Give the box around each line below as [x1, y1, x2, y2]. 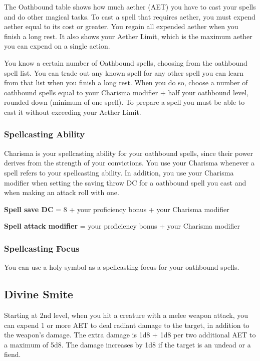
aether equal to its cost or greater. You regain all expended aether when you [4, 21, 238, 32]
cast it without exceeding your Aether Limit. [4, 106, 141, 117]
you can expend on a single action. [4, 41, 110, 51]
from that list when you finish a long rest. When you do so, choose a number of [4, 77, 248, 88]
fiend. [4, 349, 21, 359]
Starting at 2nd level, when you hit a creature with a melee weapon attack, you [4, 309, 248, 320]
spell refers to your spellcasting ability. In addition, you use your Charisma [4, 167, 234, 177]
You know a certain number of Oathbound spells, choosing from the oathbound [4, 57, 247, 68]
